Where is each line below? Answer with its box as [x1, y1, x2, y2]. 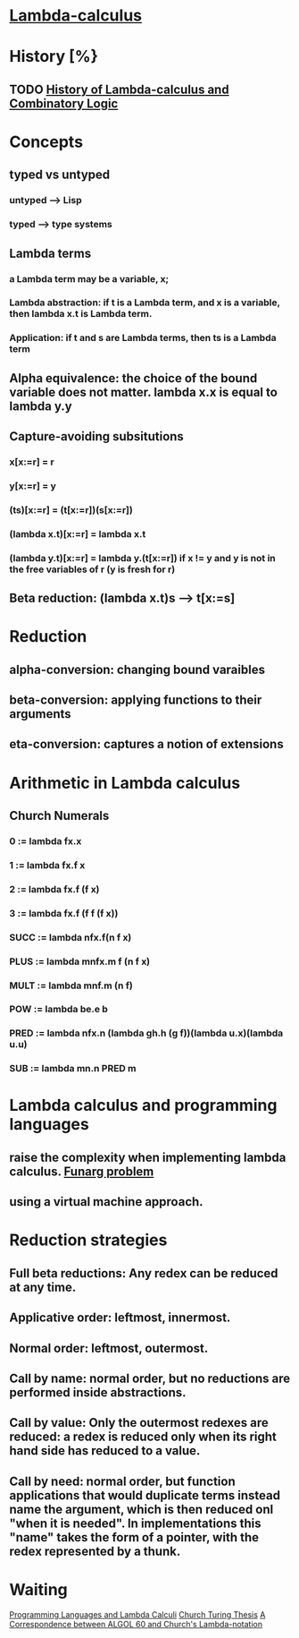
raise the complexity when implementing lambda [9, 1149, 287, 1165]
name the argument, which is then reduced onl [9, 1501, 274, 1517]
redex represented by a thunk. [9, 1543, 181, 1558]
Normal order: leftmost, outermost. [9, 1340, 209, 1356]
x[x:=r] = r [9, 456, 55, 468]
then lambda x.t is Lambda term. [9, 308, 153, 320]
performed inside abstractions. [9, 1385, 187, 1400]
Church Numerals [9, 808, 110, 823]
